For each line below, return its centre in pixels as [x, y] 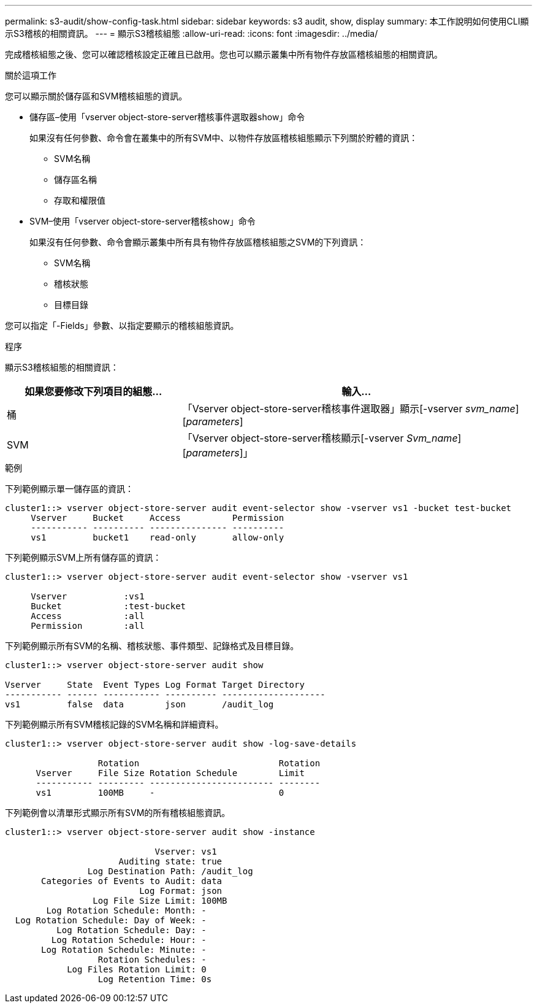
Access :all [88, 616]
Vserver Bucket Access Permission [158, 518]
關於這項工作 [31, 75]
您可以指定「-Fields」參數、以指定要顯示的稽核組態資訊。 [122, 325]
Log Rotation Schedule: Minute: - [124, 950]
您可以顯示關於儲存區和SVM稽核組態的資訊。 [96, 96]
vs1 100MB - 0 [160, 793]
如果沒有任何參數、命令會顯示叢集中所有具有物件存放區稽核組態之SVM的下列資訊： [198, 242]
